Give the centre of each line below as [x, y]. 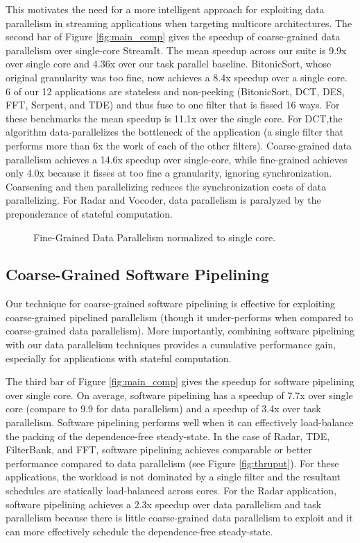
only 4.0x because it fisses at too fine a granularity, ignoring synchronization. [169, 173]
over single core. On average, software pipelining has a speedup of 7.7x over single [179, 395]
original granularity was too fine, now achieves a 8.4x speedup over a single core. [177, 77]
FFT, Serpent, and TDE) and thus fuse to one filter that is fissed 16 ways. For [173, 105]
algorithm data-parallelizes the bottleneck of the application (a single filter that [175, 132]
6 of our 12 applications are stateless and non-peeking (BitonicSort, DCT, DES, [175, 91]
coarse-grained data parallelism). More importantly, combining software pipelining [180, 331]
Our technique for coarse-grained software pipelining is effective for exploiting [170, 303]
